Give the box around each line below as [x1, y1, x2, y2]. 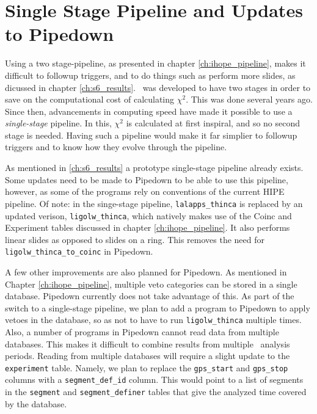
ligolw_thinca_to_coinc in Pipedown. [5, 245, 153, 258]
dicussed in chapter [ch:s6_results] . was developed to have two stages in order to [5, 81, 311, 93]
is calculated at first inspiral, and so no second [126, 117, 301, 129]
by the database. [5, 397, 67, 410]
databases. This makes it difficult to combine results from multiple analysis [5, 337, 290, 350]
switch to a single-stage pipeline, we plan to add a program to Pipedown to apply [5, 301, 310, 314]
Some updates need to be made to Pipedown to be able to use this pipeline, [5, 173, 288, 186]
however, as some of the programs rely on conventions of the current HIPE [5, 185, 285, 198]
